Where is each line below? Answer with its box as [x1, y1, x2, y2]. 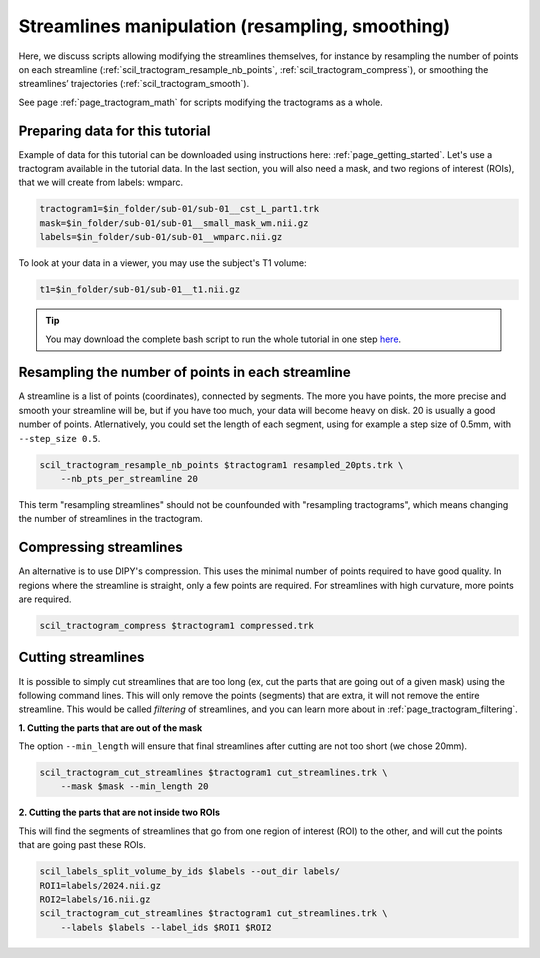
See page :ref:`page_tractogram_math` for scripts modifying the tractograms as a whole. [18, 96, 384, 108]
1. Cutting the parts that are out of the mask [18, 721, 203, 734]
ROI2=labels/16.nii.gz [39, 893, 151, 905]
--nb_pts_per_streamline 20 [60, 473, 199, 484]
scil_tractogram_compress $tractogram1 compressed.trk [39, 620, 314, 632]
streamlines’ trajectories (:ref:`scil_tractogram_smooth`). [18, 78, 250, 90]
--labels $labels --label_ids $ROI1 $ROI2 [60, 921, 272, 933]
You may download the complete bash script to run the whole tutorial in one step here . [45, 333, 402, 345]
